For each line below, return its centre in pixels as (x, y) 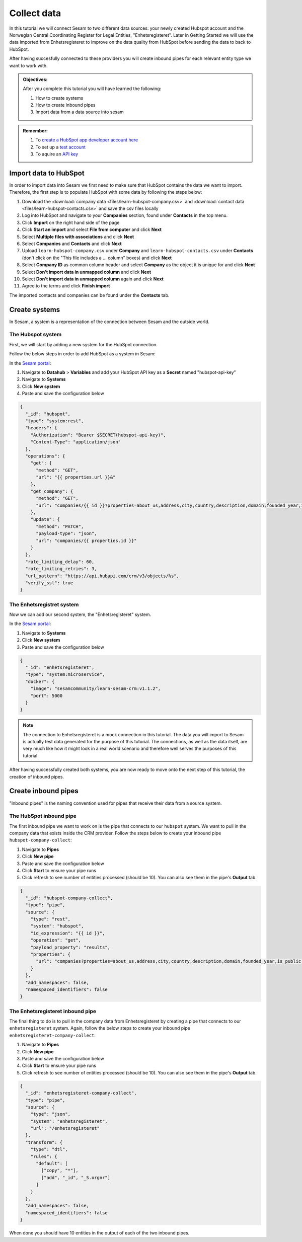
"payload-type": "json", (67, 534)
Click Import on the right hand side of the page (71, 222)
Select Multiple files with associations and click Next (78, 237)
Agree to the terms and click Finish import (66, 286)
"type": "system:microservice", (65, 675)
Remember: (35, 130)
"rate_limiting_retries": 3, (61, 569)
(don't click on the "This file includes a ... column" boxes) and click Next (97, 258)
